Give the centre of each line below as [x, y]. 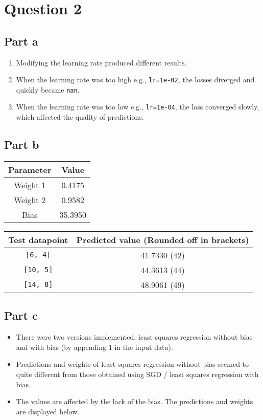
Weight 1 [30, 185]
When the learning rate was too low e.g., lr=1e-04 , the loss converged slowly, [138, 107]
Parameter [30, 169]
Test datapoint [38, 239]
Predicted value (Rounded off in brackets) [163, 239]
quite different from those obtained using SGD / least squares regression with [137, 374]
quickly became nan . [48, 89]
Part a [21, 41]
